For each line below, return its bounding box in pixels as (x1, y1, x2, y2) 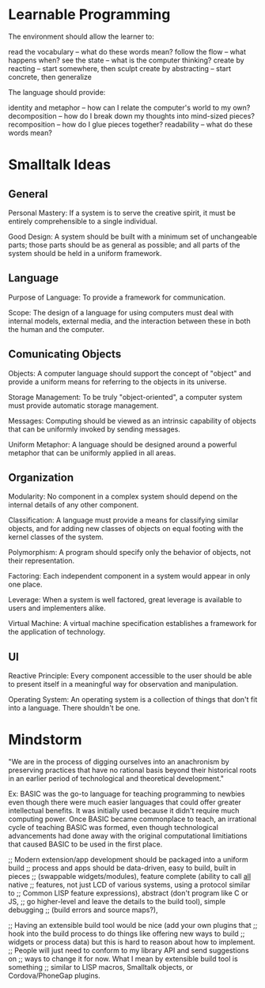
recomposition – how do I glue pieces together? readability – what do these (8, 119, 253, 129)
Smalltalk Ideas (8, 156, 112, 174)
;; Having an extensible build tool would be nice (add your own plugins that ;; (8, 921, 258, 930)
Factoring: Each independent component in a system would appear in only (8, 571, 251, 581)
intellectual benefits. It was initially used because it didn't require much (8, 806, 240, 816)
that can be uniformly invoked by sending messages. (8, 424, 180, 434)
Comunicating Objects (8, 348, 122, 361)
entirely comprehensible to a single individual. (8, 216, 158, 226)
